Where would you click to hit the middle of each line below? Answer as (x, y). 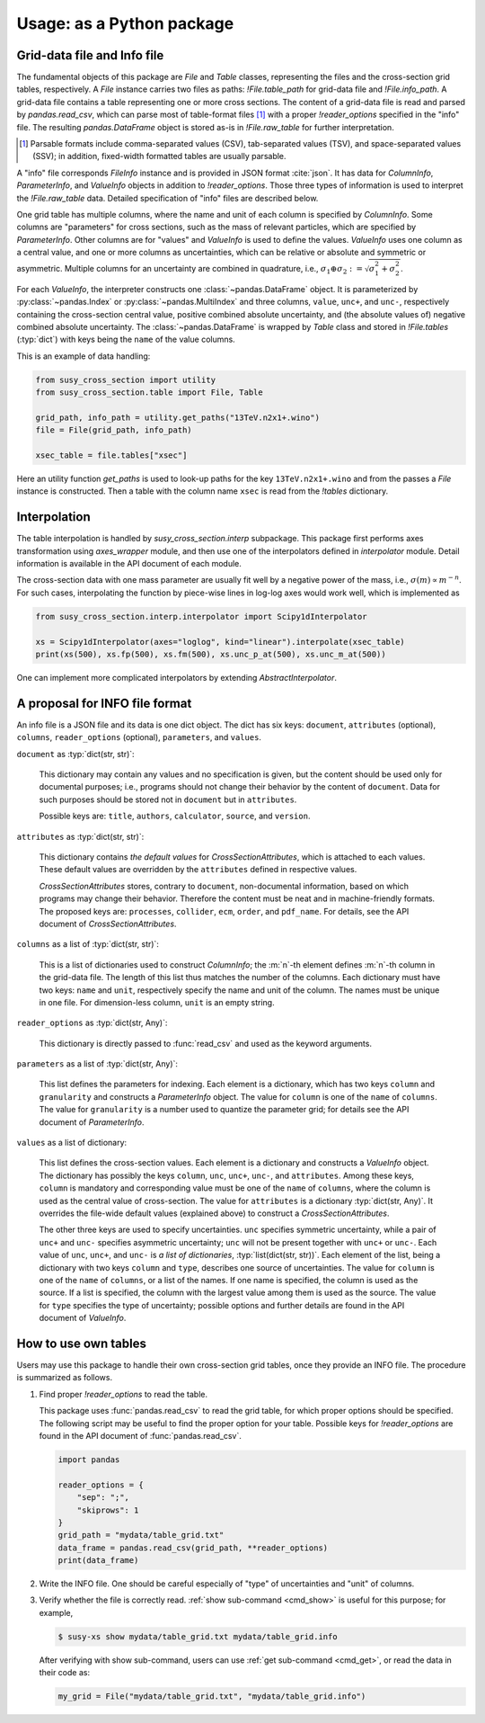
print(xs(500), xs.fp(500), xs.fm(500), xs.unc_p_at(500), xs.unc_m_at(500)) (211, 654)
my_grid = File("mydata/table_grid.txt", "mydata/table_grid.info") (212, 1696)
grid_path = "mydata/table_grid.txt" (141, 1535)
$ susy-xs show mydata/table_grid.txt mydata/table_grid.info (198, 1636)
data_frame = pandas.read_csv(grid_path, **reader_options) (193, 1548)
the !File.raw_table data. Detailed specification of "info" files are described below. (168, 198)
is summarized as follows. (64, 1378)
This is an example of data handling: (84, 356)
